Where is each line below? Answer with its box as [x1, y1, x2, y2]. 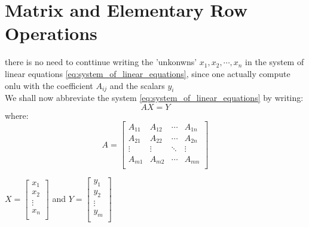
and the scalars [109, 79, 165, 91]
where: [5, 109, 29, 121]
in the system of [245, 56, 304, 68]
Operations [5, 21, 97, 45]
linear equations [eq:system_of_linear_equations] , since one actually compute [5, 67, 290, 79]
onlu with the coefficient [5, 79, 93, 91]
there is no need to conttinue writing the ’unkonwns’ [5, 56, 197, 68]
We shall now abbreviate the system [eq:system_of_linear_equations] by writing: [5, 91, 304, 104]
